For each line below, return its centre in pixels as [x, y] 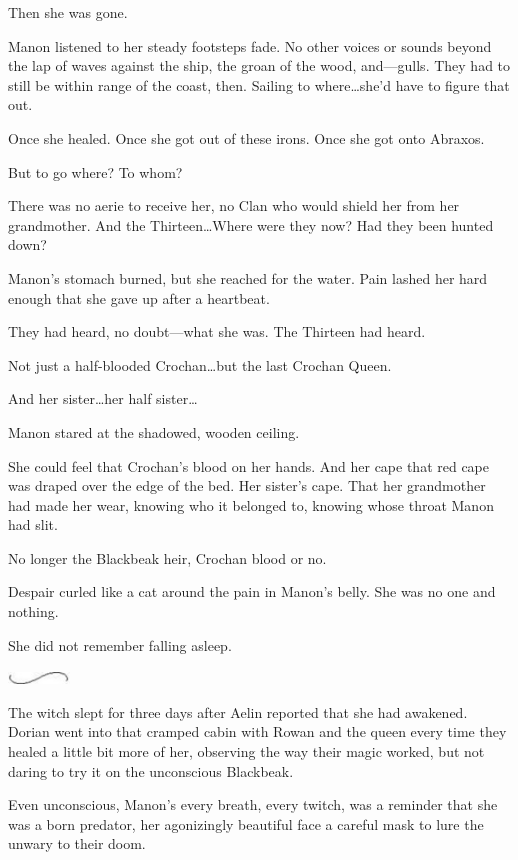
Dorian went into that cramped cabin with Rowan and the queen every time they [257, 731]
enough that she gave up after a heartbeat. [139, 297]
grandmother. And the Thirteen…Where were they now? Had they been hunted [251, 224]
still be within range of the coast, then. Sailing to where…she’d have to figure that [259, 84]
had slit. [33, 524]
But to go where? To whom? [95, 171]
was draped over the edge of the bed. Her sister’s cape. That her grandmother [247, 485]
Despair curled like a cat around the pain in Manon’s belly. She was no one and [252, 591]
